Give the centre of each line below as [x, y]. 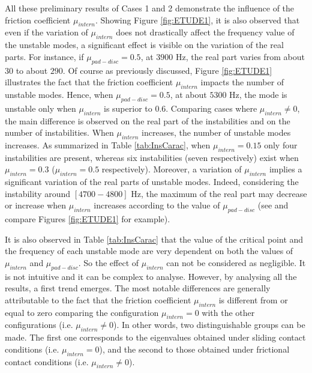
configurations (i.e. [39, 325]
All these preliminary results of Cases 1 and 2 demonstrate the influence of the [150, 8]
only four [281, 144]
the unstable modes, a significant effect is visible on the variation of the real [144, 45]
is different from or [253, 299]
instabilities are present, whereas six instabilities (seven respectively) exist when [152, 157]
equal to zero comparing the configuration [82, 312]
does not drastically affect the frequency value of [205, 32]
